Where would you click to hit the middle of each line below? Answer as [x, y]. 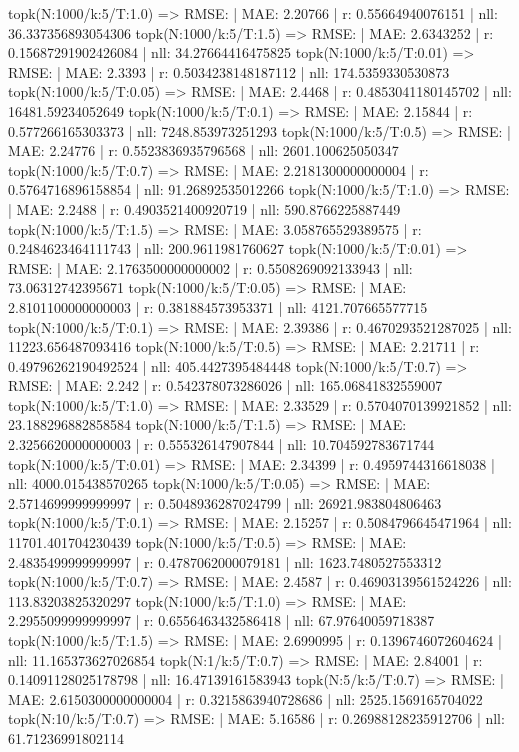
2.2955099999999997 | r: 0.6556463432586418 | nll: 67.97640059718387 [221, 620]
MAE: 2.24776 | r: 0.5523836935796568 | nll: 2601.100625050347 [203, 150]
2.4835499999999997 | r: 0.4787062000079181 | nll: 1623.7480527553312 [225, 561]
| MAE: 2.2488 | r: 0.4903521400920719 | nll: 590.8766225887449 [204, 208]
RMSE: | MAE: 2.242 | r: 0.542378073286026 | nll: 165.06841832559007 [225, 385]
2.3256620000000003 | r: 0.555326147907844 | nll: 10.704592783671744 [221, 444]
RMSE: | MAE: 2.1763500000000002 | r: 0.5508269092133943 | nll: [210, 267]
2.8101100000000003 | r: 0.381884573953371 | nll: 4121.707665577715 [218, 306]
